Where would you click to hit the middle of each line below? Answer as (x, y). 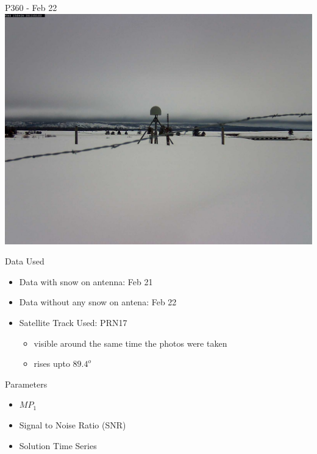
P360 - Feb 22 (31, 7)
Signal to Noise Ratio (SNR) (73, 424)
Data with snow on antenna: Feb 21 (86, 281)
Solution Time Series (58, 445)
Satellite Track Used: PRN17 (73, 322)
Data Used (25, 261)
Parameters (26, 384)
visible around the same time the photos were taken (130, 343)
